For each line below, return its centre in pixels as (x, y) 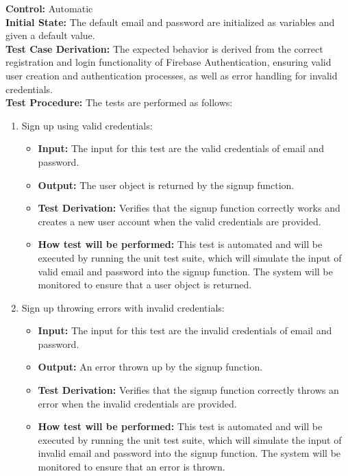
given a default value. (50, 35)
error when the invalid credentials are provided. (137, 403)
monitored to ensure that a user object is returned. (145, 285)
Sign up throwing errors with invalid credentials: (123, 307)
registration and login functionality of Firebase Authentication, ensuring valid (169, 62)
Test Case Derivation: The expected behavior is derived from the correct (164, 48)
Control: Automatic (49, 8)
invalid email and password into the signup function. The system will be (189, 453)
